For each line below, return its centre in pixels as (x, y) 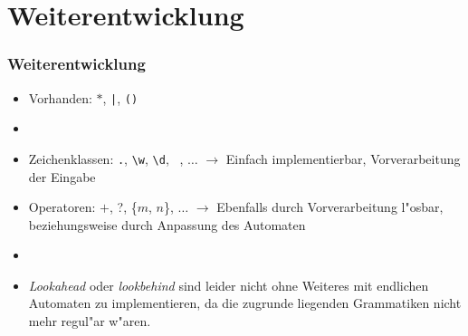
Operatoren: (62, 207)
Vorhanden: (60, 97)
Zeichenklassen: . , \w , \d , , (106, 158)
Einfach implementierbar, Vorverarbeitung (343, 158)
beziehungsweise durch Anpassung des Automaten (167, 224)
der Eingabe (62, 176)
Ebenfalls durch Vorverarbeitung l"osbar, (330, 207)
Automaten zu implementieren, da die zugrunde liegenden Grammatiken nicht (245, 303)
